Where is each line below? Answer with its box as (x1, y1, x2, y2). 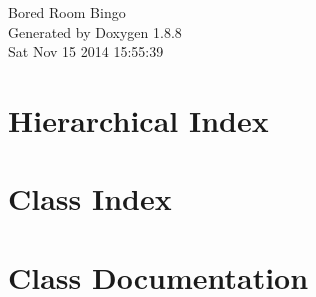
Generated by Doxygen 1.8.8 (8, 21, 182, 42)
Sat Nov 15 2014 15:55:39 (8, 41, 164, 62)
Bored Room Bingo (8, 2, 126, 22)
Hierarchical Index (8, 99, 269, 140)
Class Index (8, 178, 172, 219)
